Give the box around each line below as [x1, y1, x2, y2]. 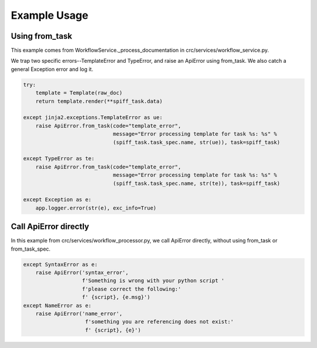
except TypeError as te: [23, 156, 95, 162]
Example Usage [11, 9, 89, 22]
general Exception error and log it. [11, 65, 93, 73]
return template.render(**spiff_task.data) [35, 97, 163, 104]
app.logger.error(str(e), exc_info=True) [35, 204, 157, 211]
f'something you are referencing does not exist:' [85, 319, 234, 325]
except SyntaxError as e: [23, 261, 98, 268]
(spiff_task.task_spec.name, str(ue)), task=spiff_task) [113, 138, 281, 146]
